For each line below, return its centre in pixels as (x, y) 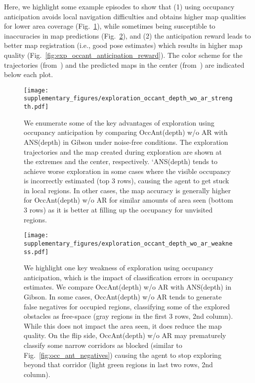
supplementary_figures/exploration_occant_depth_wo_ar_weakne (128, 243)
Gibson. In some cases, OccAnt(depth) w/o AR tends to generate (123, 297)
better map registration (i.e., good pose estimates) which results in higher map (123, 45)
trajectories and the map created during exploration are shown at (123, 151)
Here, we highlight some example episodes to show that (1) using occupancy (119, 6)
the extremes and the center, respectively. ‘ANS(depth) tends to (121, 161)
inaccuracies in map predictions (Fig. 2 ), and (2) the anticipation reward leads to (127, 35)
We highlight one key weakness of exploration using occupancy (119, 268)
